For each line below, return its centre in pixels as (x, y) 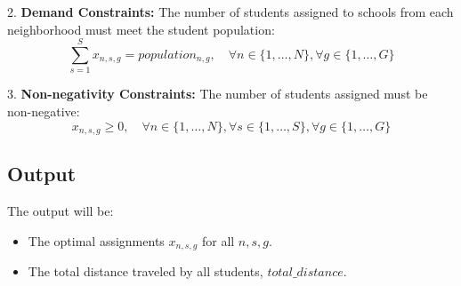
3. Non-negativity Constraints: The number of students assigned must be (218, 94)
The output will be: (61, 211)
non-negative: (44, 111)
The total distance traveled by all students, (146, 271)
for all (218, 240)
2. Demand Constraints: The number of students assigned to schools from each (230, 12)
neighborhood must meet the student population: (141, 29)
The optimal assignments (96, 240)
